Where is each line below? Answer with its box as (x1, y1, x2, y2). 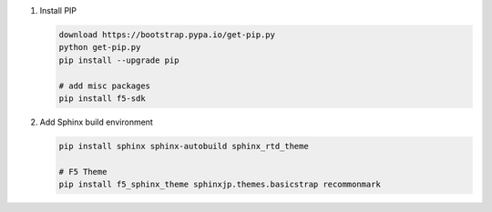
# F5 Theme (58, 167, 108, 177)
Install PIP (39, 5, 77, 15)
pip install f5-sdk (58, 93, 146, 104)
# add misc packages (58, 80, 150, 91)
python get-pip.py (58, 42, 141, 53)
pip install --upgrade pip (58, 55, 179, 66)
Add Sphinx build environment (39, 116, 154, 127)
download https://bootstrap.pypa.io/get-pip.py (58, 29, 275, 40)
